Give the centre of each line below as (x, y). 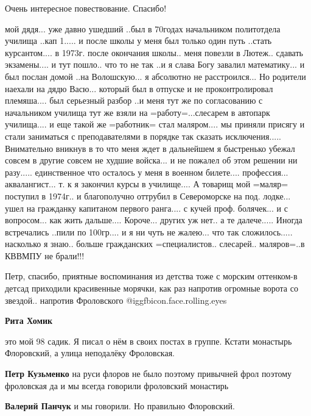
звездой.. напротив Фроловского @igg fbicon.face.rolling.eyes (116, 300)
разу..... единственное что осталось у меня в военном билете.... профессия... (147, 172)
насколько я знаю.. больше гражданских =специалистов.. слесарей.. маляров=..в (155, 244)
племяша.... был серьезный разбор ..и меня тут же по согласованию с (134, 100)
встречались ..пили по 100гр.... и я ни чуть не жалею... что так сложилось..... (149, 231)
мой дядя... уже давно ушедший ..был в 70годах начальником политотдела (143, 28)
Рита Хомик (29, 321)
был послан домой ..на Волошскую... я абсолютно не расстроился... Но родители (155, 76)
